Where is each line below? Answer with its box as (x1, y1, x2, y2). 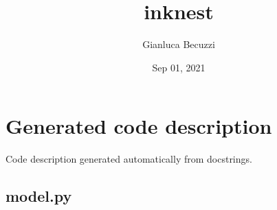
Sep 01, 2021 (152, 60, 206, 74)
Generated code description (5, 112, 272, 140)
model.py (5, 185, 72, 207)
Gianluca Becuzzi (142, 37, 215, 51)
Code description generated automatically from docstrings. (5, 152, 252, 166)
